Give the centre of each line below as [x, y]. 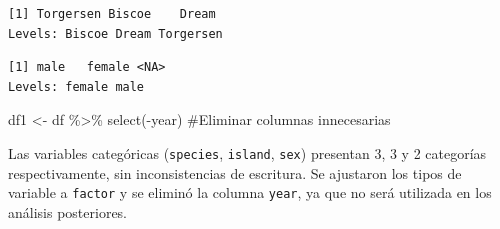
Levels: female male [76, 86]
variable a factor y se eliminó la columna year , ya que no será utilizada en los [250, 192]
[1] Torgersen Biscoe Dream [112, 14]
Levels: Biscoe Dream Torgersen [115, 33]
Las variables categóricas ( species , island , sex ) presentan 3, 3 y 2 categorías [247, 152]
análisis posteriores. [67, 211]
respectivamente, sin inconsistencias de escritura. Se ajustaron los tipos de [235, 172]
